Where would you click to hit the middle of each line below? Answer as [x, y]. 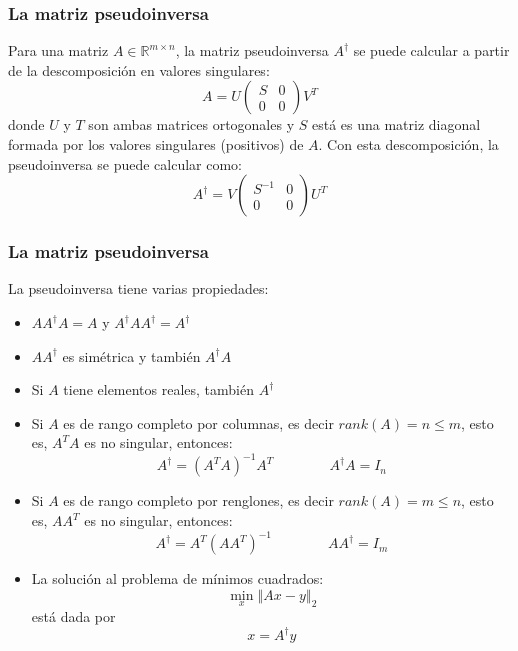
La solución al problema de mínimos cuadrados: [177, 578]
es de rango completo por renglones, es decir [198, 500]
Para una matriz [58, 50]
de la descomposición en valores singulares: [139, 69]
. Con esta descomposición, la [408, 144]
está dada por [73, 615]
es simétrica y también [131, 355]
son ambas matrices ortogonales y [191, 124]
